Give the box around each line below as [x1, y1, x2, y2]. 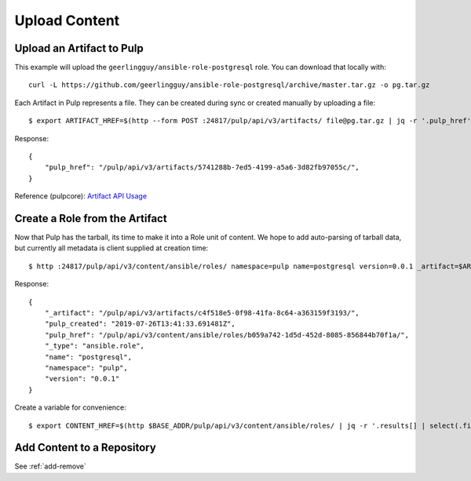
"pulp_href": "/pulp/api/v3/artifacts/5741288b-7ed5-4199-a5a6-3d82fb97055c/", [44, 163, 360, 172]
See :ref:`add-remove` [14, 461, 86, 471]
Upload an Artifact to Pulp [14, 42, 144, 55]
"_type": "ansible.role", [44, 341, 145, 351]
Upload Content [14, 12, 120, 29]
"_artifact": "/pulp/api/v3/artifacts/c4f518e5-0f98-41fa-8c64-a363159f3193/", [44, 308, 360, 318]
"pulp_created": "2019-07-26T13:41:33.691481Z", [44, 319, 235, 329]
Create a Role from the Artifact [14, 212, 168, 225]
